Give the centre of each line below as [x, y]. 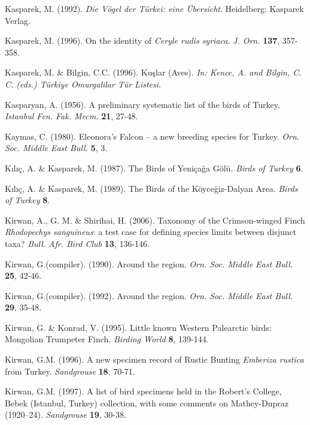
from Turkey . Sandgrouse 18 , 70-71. [70, 371]
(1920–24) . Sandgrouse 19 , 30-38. [66, 415]
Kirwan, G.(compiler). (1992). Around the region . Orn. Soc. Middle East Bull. [149, 295]
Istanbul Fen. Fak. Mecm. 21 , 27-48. [72, 116]
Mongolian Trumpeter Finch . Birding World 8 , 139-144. [107, 339]
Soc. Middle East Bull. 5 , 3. [56, 148]
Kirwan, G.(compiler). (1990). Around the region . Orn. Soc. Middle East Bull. [149, 263]
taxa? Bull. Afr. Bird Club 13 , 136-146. [77, 243]
